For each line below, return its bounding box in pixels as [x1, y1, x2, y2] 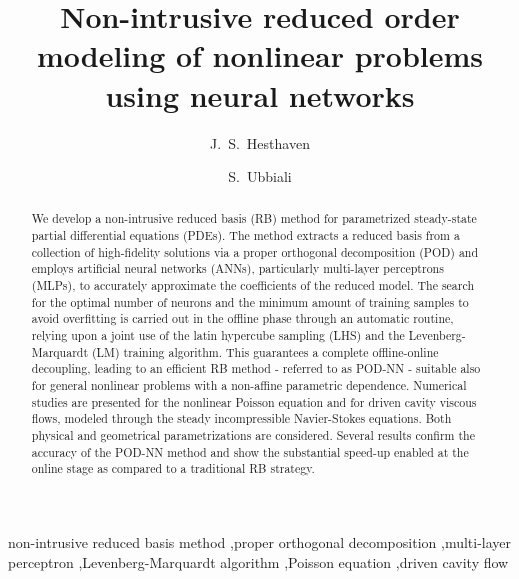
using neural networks [105, 74, 415, 115]
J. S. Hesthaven [210, 132, 310, 153]
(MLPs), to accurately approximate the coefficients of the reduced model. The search [31, 277, 475, 294]
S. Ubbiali [228, 166, 292, 187]
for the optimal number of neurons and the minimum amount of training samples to [31, 293, 469, 310]
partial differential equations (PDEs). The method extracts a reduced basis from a [31, 227, 460, 244]
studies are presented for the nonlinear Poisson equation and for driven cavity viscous [31, 393, 477, 410]
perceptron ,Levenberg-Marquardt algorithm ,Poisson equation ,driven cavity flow [8, 551, 509, 572]
